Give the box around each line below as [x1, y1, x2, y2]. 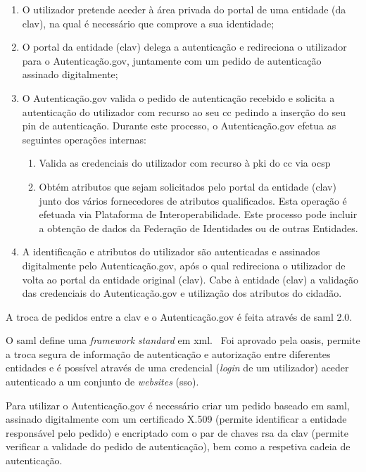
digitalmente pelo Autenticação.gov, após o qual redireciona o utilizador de [22, 257, 346, 272]
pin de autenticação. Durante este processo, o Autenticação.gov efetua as [22, 118, 336, 133]
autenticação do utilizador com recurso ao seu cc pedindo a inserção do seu [22, 104, 346, 119]
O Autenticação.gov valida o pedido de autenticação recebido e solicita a [22, 90, 335, 105]
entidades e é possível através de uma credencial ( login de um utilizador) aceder [6, 360, 349, 375]
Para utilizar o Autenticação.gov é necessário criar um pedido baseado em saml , [6, 397, 350, 412]
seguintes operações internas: [22, 132, 146, 146]
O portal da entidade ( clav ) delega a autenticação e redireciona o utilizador [22, 39, 347, 54]
